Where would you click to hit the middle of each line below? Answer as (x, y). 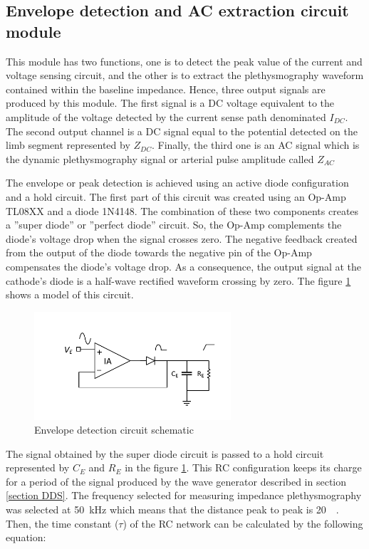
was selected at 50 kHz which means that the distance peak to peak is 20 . (172, 509)
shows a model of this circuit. (70, 294)
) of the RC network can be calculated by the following (243, 523)
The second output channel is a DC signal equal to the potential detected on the (182, 131)
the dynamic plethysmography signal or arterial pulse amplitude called (160, 158)
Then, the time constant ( (62, 523)
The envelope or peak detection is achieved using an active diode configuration (177, 183)
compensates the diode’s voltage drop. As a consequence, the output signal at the (184, 266)
